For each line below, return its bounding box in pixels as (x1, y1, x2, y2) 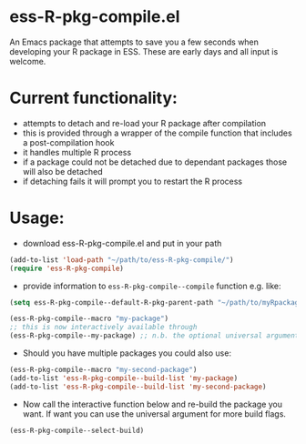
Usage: (9, 207, 66, 228)
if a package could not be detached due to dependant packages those (22, 156, 288, 167)
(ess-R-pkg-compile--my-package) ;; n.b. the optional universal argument (9, 331, 300, 340)
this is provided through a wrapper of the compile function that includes (22, 127, 293, 138)
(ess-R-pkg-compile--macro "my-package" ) (9, 314, 169, 324)
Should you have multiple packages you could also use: (22, 348, 232, 358)
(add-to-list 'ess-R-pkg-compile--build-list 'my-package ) (9, 373, 239, 383)
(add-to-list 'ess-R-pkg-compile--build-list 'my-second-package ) (9, 382, 267, 391)
